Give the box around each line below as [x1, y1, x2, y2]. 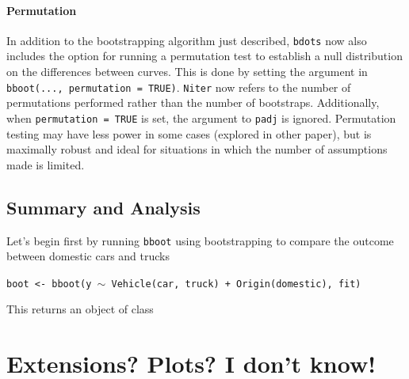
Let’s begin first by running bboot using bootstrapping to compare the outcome [6, 232, 394, 248]
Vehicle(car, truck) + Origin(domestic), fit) [111, 278, 361, 290]
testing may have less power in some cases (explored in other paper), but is [6, 125, 372, 142]
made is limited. [6, 156, 85, 172]
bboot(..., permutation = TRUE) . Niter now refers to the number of [6, 78, 351, 95]
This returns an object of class [6, 301, 154, 317]
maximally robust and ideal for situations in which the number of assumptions [6, 141, 388, 157]
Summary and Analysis [6, 195, 201, 219]
